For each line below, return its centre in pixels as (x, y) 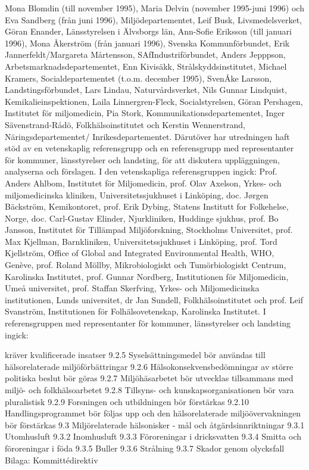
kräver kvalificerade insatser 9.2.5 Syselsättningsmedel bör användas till (135, 355)
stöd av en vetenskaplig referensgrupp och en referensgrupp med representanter (149, 148)
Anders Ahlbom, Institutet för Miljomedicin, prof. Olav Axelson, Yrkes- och (143, 183)
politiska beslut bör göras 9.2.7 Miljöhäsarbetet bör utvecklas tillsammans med (149, 378)
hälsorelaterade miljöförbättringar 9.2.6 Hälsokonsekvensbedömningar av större (149, 366)
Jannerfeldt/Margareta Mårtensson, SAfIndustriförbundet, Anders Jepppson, (145, 55)
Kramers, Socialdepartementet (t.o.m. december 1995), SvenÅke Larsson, (138, 78)
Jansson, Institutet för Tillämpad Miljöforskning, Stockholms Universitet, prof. (149, 230)
